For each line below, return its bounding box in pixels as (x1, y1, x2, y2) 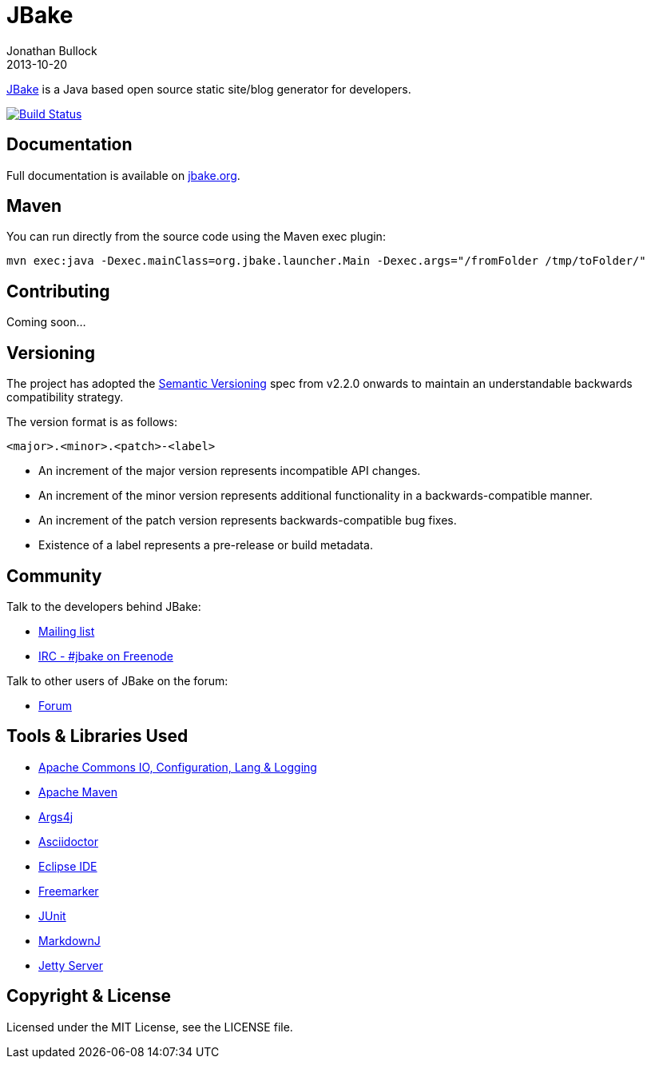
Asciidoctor (38, 834, 98, 848)
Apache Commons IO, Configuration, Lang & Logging (38, 760, 317, 774)
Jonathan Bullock (6, 43, 97, 58)
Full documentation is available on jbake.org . (6, 168, 240, 182)
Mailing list (38, 624, 95, 638)
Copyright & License (6, 986, 172, 1007)
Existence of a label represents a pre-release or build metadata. (38, 538, 373, 552)
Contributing (6, 281, 110, 301)
